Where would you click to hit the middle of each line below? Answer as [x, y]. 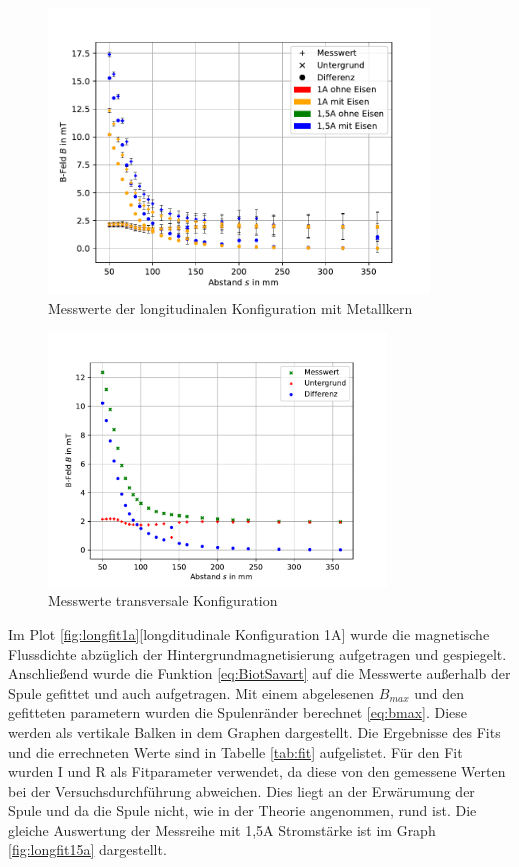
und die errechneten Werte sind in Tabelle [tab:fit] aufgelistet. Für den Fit [235, 751]
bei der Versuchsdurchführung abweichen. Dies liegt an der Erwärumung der [241, 790]
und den [439, 692]
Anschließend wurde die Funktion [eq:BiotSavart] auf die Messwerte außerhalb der [259, 673]
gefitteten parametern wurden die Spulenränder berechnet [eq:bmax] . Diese [238, 712]
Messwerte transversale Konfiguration [163, 600]
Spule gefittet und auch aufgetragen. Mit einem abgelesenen [191, 692]
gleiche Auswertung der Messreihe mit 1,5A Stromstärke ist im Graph [222, 829]
